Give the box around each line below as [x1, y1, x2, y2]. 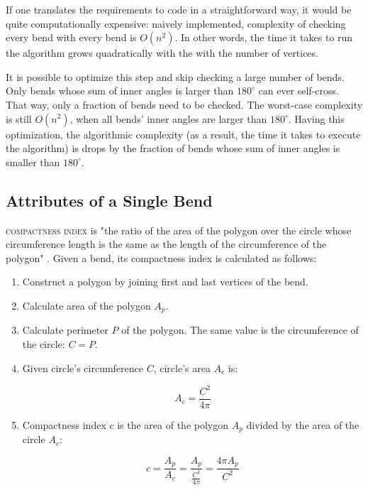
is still [6, 111, 32, 126]
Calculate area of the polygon [22, 298, 151, 312]
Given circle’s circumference [22, 360, 144, 375]
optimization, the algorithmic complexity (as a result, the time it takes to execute [6, 126, 361, 141]
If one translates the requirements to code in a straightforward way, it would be [6, 2, 352, 16]
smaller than [6, 154, 60, 169]
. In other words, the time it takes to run [174, 30, 353, 45]
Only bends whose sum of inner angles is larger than [6, 83, 234, 98]
